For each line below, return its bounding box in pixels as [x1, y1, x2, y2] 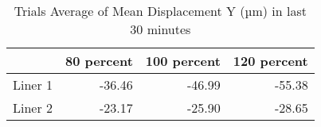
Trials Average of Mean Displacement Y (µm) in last [14, 2, 307, 20]
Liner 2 [13, 98, 53, 117]
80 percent [65, 52, 133, 70]
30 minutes [130, 20, 191, 38]
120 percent [233, 52, 308, 70]
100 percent [145, 52, 221, 70]
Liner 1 [13, 75, 53, 94]
